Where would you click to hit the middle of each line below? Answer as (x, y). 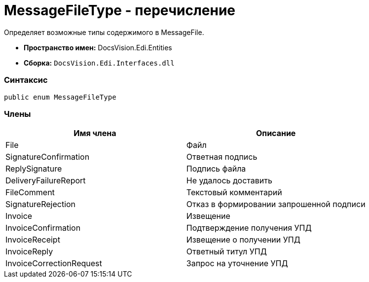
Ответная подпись (222, 157)
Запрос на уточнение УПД (237, 264)
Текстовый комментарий (234, 193)
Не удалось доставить (229, 181)
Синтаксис (26, 80)
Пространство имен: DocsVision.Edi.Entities (98, 47)
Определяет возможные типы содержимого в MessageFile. (104, 32)
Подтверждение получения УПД (249, 228)
